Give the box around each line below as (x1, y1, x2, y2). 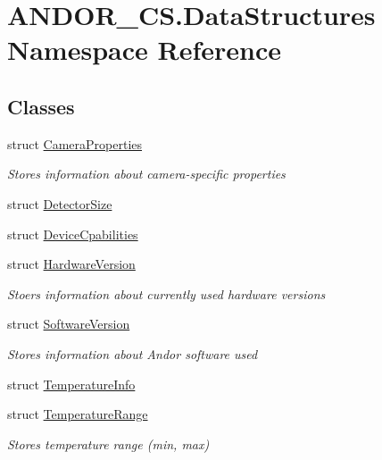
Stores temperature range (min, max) (7, 434, 210, 453)
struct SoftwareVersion (7, 314, 130, 333)
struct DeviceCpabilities (7, 224, 138, 243)
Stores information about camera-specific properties (7, 164, 286, 183)
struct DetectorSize (7, 194, 112, 213)
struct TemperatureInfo (7, 374, 136, 393)
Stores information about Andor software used (7, 344, 258, 363)
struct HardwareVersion (7, 255, 136, 273)
